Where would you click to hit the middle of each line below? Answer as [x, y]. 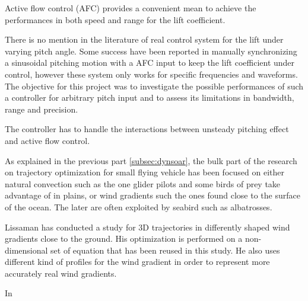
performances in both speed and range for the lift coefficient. [115, 19]
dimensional [26, 250]
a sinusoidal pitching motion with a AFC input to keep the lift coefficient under [150, 63]
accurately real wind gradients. [61, 273]
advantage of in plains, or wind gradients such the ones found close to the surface [153, 195]
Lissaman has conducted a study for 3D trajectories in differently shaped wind [147, 227]
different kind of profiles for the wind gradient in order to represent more [137, 262]
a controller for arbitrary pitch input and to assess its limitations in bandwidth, [150, 97]
